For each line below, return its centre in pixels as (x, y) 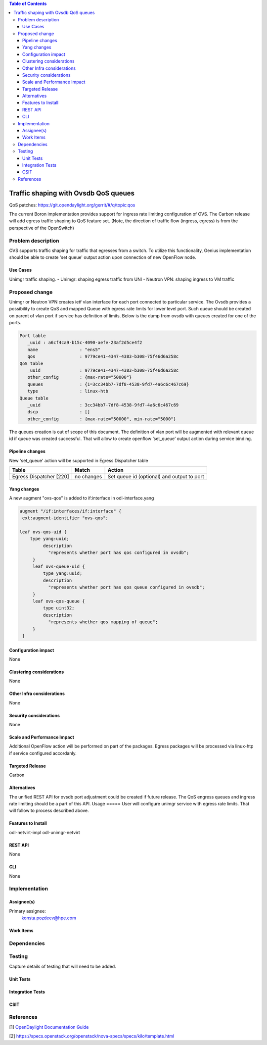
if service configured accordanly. (43, 753)
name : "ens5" (64, 349)
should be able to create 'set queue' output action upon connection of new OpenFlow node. (103, 257)
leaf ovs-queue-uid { (59, 567)
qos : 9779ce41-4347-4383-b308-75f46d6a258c (103, 357)
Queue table (34, 398)
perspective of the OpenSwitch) (42, 228)
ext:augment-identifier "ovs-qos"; (66, 518)
